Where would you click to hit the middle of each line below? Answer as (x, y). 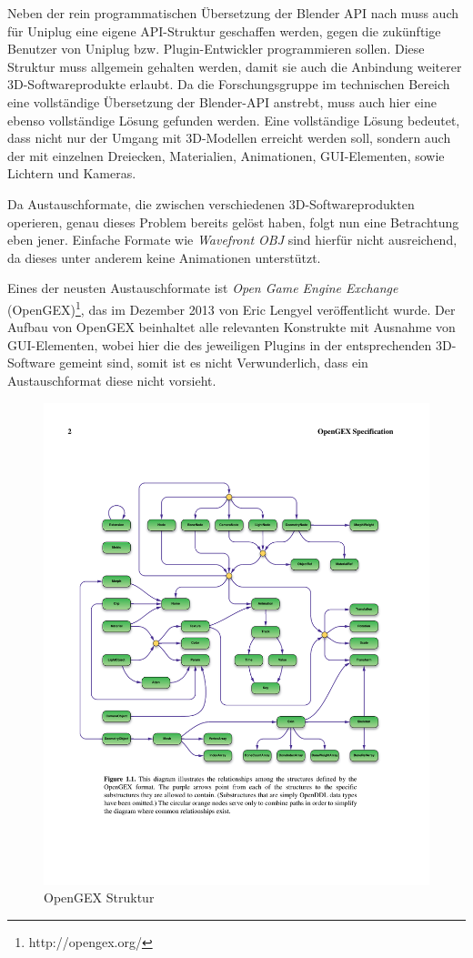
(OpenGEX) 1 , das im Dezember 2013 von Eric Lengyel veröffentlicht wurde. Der (231, 308)
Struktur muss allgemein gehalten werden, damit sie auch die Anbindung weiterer (235, 66)
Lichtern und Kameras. (72, 173)
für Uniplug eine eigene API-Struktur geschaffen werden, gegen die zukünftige (224, 30)
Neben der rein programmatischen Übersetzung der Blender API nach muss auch (233, 13)
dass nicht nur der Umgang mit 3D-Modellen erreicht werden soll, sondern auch (229, 138)
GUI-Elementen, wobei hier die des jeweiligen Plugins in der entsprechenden (220, 344)
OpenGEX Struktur (99, 897)
